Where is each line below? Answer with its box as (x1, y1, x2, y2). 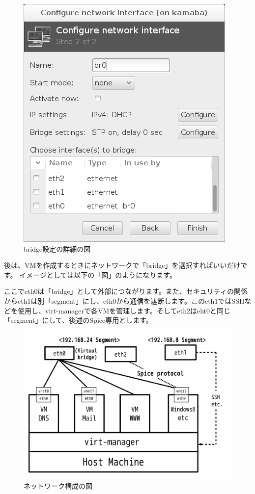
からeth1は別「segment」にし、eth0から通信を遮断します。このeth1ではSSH (4, 295, 245, 306)
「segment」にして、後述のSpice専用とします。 (4, 315, 153, 325)
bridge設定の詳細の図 (24, 243, 91, 254)
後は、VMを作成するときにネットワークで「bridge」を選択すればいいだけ (4, 260, 241, 270)
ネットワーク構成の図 (24, 481, 92, 491)
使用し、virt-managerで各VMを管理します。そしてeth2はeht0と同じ (17, 305, 231, 315)
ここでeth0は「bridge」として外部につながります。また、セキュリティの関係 (4, 286, 248, 296)
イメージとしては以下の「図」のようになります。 (19, 269, 176, 280)
